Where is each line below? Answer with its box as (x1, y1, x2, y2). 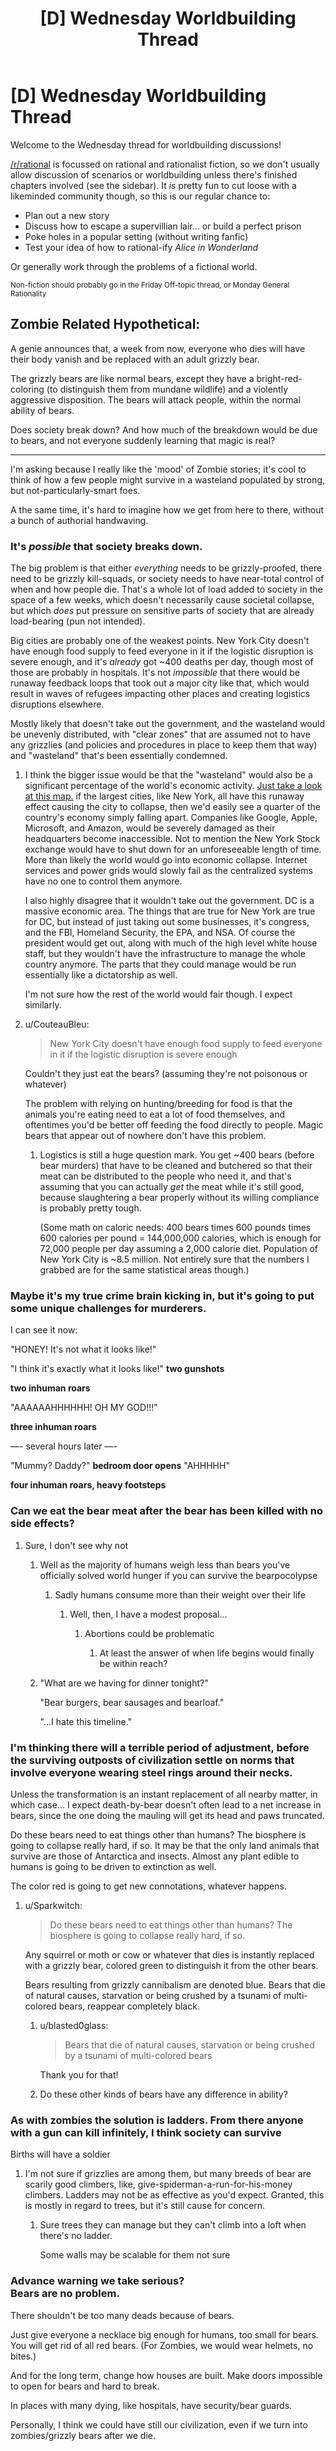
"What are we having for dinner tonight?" (39, 1677, 209, 1689)
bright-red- (256, 372, 303, 384)
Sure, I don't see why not (24, 1539, 129, 1551)
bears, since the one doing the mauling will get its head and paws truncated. (10, 1809, 325, 1821)
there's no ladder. (39, 2230, 113, 2242)
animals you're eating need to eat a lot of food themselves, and (24, 1108, 286, 1121)
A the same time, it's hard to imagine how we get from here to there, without (10, 503, 325, 516)
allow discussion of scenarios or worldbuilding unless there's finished (10, 168, 298, 181)
